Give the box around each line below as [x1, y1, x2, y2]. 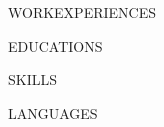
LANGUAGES [8, 102, 98, 123]
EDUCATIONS [8, 35, 103, 56]
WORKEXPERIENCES [8, 2, 157, 22]
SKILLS [8, 69, 58, 90]
